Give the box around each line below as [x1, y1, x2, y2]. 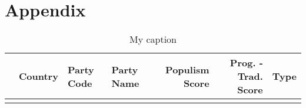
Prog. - [229, 56, 263, 70]
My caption [129, 32, 177, 46]
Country [19, 69, 58, 83]
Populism [165, 62, 209, 76]
